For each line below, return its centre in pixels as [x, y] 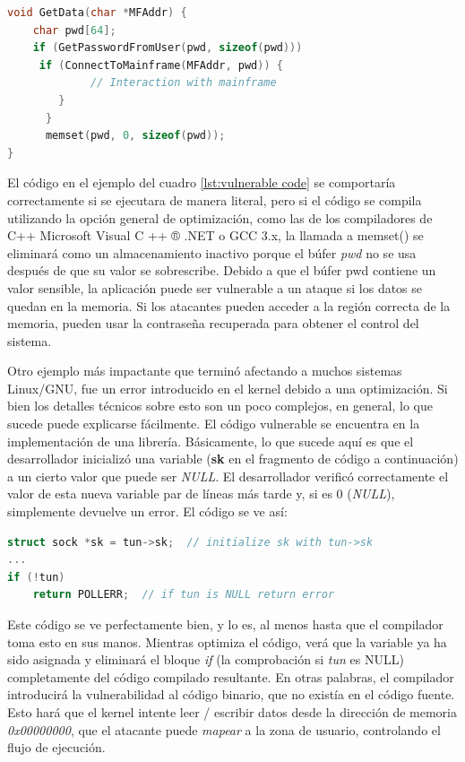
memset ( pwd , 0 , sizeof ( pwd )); [135, 136]
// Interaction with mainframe [184, 83]
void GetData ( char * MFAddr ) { [97, 13]
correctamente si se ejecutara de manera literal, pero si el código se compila [215, 199]
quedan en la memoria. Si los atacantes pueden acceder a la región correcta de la [229, 305]
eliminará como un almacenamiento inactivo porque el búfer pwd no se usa [212, 252]
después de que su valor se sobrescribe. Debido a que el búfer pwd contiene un [222, 270]
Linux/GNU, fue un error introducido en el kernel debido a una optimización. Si [228, 388]
